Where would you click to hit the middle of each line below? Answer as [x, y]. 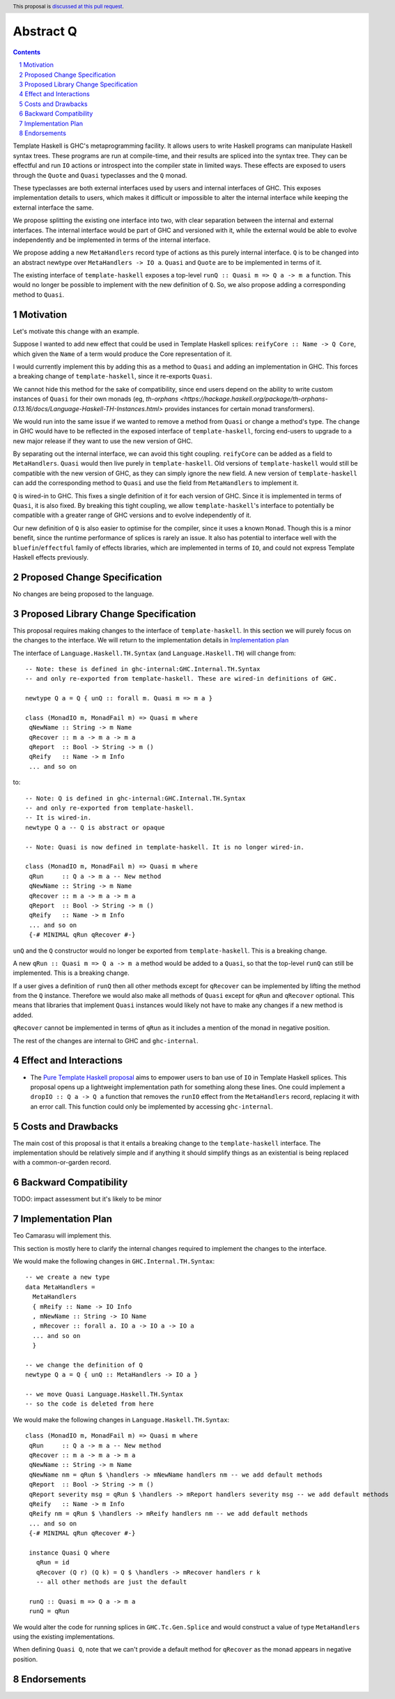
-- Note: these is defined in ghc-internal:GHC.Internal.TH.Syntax [143, 669]
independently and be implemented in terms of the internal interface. [111, 240]
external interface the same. [53, 207]
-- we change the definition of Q [84, 1365]
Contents [27, 52]
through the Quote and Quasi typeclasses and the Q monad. [100, 175]
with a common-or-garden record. [62, 1162]
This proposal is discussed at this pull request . [69, 6]
